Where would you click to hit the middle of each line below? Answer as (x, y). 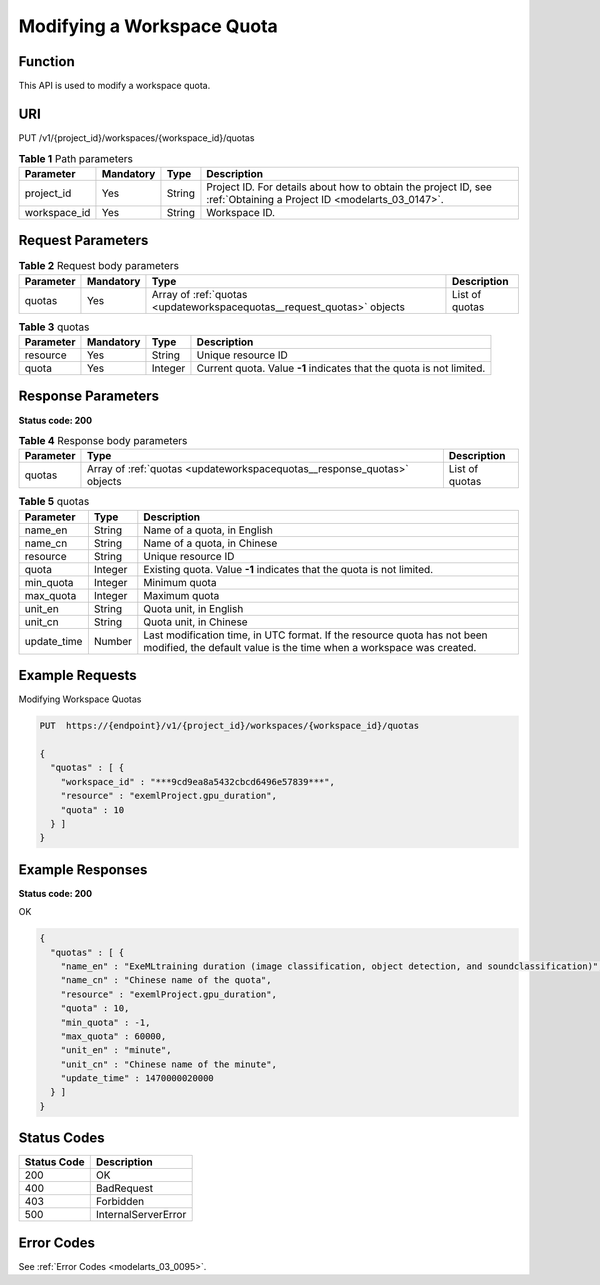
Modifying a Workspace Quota (148, 26)
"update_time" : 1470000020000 (137, 1078)
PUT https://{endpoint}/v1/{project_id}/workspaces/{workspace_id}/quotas (229, 726)
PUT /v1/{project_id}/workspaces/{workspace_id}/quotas (136, 137)
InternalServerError (141, 1215)
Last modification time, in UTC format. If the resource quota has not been (316, 635)
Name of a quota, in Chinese (210, 543)
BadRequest (124, 1188)
